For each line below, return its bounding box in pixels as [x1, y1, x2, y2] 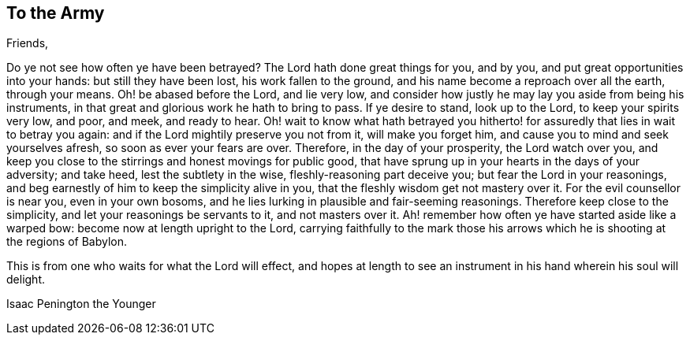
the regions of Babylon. [6, 235, 127, 249]
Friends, [6, 36, 49, 50]
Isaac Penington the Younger [6, 297, 156, 311]
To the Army [6, 3, 105, 23]
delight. [6, 272, 45, 287]
